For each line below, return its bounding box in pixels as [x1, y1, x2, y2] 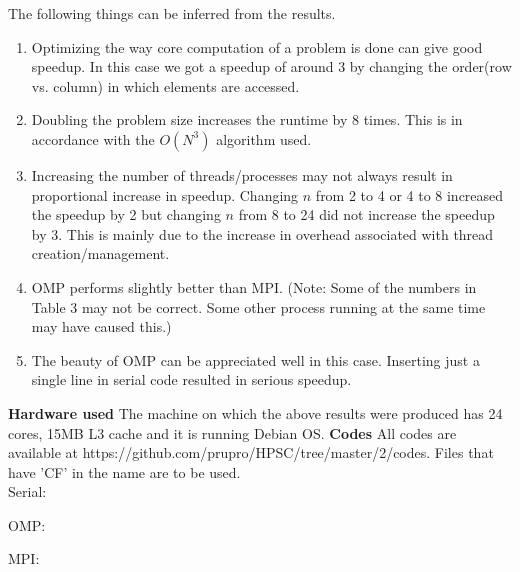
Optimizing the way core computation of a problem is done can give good [31, 36, 483, 57]
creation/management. [31, 243, 170, 264]
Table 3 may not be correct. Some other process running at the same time [31, 296, 486, 317]
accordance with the [31, 128, 155, 149]
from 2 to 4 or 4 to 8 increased [315, 184, 504, 205]
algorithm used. [216, 128, 312, 149]
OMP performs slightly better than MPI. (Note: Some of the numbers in [31, 276, 477, 297]
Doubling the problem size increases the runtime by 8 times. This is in [31, 109, 463, 130]
